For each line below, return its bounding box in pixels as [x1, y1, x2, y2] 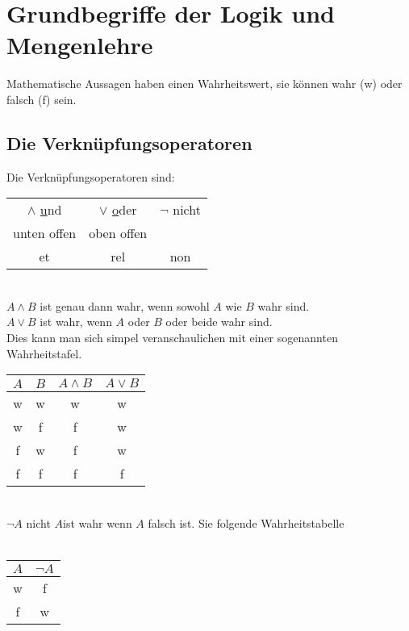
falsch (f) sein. [6, 90, 77, 107]
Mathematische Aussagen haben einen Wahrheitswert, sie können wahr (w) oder [6, 75, 403, 92]
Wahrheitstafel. [6, 345, 82, 361]
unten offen [13, 224, 77, 243]
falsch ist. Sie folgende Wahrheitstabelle [148, 514, 344, 531]
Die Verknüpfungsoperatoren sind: [6, 168, 175, 185]
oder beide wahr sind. [165, 313, 273, 330]
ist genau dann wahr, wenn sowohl [40, 297, 210, 314]
